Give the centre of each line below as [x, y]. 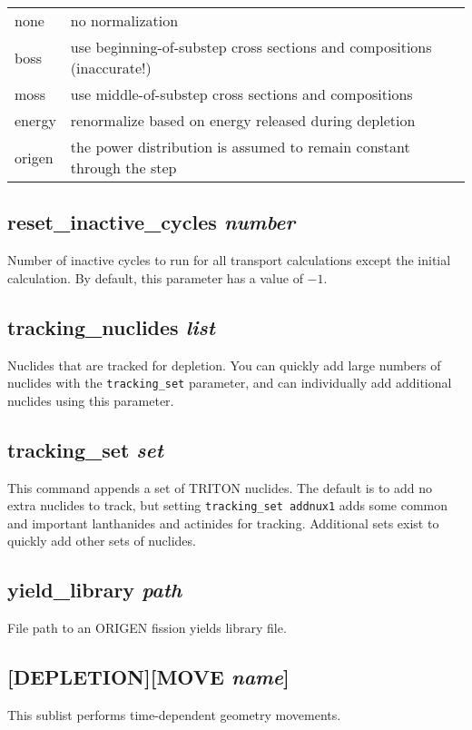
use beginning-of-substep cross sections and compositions [251, 47]
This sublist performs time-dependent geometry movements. [174, 715]
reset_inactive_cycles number [152, 222]
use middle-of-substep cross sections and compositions [241, 94]
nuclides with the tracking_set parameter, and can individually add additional [230, 383]
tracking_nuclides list [111, 326]
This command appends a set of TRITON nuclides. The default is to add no [220, 487]
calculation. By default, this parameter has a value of [155, 277]
